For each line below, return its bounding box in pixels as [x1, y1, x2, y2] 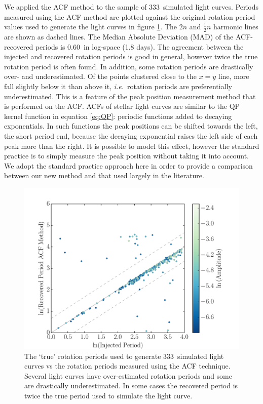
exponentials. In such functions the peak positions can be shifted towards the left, [4, 120, 258, 131]
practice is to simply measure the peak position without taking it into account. [4, 150, 249, 161]
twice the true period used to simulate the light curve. [24, 390, 193, 400]
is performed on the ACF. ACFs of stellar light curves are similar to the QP [4, 101, 240, 111]
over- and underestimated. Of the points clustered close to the [4, 71, 197, 82]
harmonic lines [213, 21, 258, 32]
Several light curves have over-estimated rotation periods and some [24, 370, 232, 381]
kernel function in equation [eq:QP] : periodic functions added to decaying [4, 110, 232, 121]
